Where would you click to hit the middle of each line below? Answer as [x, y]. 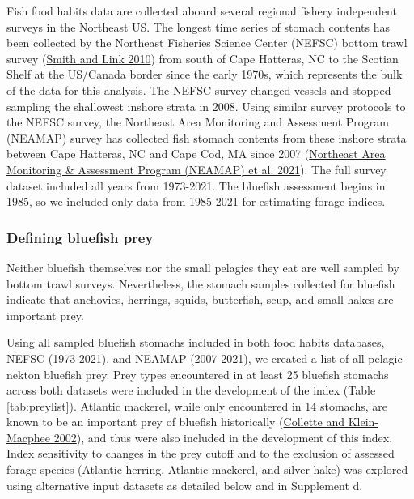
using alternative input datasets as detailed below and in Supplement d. [185, 485]
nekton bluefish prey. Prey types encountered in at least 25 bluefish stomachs [198, 374]
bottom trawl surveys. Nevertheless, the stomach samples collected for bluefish [201, 283]
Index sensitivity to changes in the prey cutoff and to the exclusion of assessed [201, 453]
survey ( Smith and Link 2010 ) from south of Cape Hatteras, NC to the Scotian [203, 58]
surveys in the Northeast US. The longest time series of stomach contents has [199, 26]
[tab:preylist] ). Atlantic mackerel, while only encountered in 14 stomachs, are [197, 405]
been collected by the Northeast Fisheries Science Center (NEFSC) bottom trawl [207, 43]
